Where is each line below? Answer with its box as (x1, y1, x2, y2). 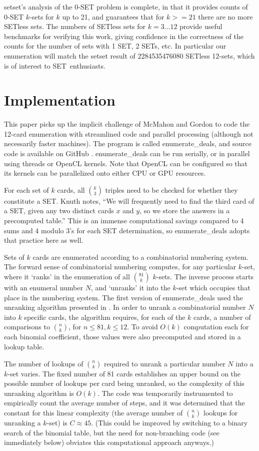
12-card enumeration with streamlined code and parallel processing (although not (4, 128, 253, 139)
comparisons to (4, 321, 50, 332)
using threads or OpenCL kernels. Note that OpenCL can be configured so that (4, 158, 247, 168)
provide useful (179, 21, 222, 32)
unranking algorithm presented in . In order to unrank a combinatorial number (4, 302, 246, 312)
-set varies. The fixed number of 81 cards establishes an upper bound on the (7, 368, 241, 378)
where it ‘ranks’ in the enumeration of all (4, 271, 130, 281)
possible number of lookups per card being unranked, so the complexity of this (4, 378, 244, 388)
